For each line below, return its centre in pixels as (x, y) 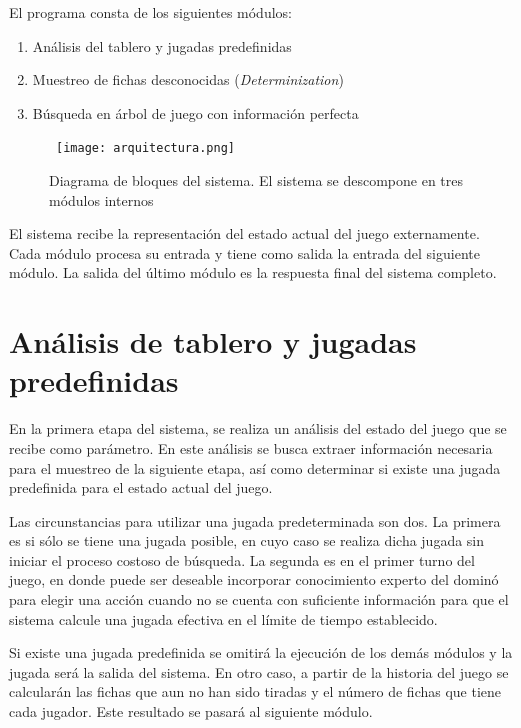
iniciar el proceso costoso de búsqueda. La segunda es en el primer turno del (242, 559)
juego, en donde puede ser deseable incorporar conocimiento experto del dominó (254, 579)
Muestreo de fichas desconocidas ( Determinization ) (188, 79)
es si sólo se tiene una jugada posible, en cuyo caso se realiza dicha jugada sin (247, 540)
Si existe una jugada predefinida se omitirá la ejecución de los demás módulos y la (261, 652)
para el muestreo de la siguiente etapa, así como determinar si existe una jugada (255, 467)
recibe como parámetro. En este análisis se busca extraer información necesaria (251, 447)
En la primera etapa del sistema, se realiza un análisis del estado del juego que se (258, 428)
